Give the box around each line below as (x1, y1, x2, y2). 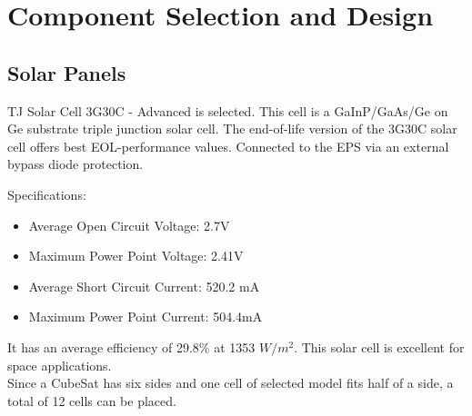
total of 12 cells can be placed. (7, 391, 176, 410)
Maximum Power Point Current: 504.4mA (28, 307, 263, 326)
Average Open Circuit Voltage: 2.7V (28, 215, 230, 234)
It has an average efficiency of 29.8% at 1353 (7, 337, 256, 356)
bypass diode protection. (7, 154, 144, 173)
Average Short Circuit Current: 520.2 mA (28, 276, 260, 295)
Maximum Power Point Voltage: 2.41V (28, 246, 244, 265)
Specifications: (7, 184, 86, 203)
